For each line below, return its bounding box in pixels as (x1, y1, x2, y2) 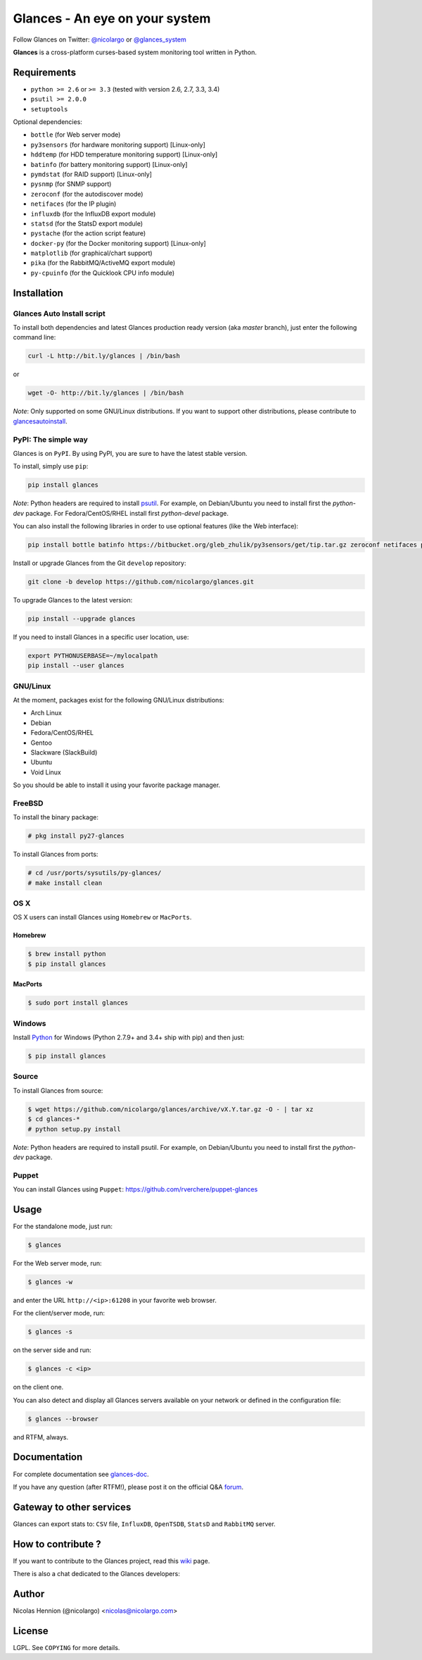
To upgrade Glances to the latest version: (13, 595, 133, 604)
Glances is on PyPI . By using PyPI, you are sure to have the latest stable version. (13, 449, 248, 457)
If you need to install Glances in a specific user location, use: (13, 633, 189, 641)
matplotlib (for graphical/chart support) (30, 249, 153, 257)
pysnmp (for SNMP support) (30, 180, 112, 188)
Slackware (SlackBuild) (30, 748, 98, 757)
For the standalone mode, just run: (13, 1222, 113, 1230)
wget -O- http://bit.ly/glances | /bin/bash (27, 389, 184, 397)
